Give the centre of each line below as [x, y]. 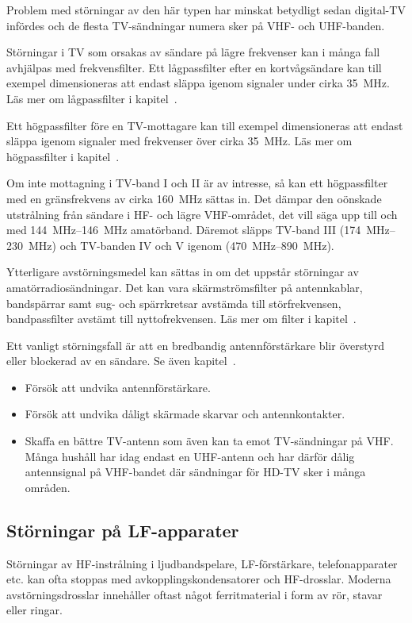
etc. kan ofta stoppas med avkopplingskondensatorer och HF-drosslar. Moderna [199, 579]
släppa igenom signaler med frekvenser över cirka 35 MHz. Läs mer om [179, 141]
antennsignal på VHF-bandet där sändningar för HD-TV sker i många [195, 472]
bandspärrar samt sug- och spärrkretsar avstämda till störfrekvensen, [174, 303]
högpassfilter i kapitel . [63, 156]
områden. [48, 487]
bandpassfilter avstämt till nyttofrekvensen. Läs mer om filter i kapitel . [181, 319]
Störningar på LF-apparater [123, 530]
